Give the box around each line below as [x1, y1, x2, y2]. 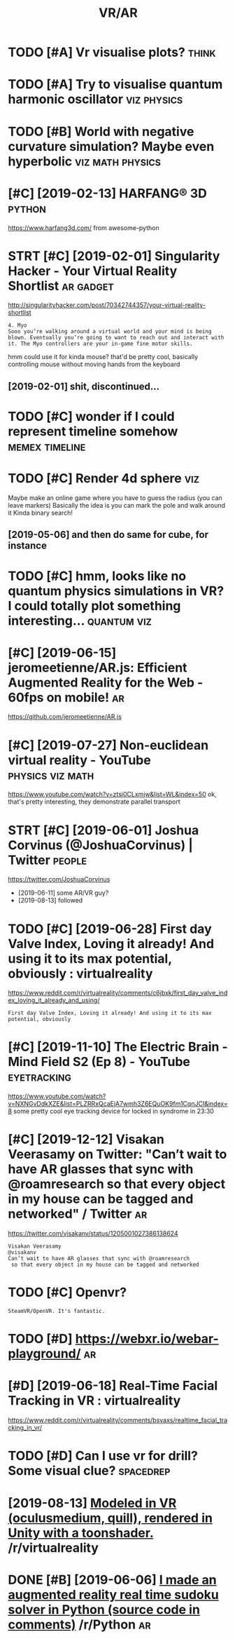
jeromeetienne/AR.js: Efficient [8, 659, 187, 675]
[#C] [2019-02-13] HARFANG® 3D [8, 185, 207, 201]
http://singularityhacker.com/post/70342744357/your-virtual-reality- [8, 301, 206, 309]
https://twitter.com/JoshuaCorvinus [8, 875, 111, 884]
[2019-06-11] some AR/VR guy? [17, 889, 109, 897]
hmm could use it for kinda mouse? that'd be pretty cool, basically [8, 353, 199, 361]
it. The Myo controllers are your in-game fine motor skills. [8, 340, 193, 348]
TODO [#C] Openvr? [8, 1285, 127, 1300]
